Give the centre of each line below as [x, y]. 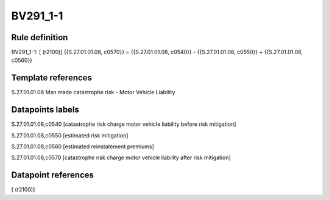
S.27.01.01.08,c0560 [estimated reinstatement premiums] [83, 147]
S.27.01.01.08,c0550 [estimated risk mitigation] [70, 135]
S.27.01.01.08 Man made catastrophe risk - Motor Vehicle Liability [93, 92]
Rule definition [40, 37]
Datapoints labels [45, 110]
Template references [52, 78]
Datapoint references [53, 175]
